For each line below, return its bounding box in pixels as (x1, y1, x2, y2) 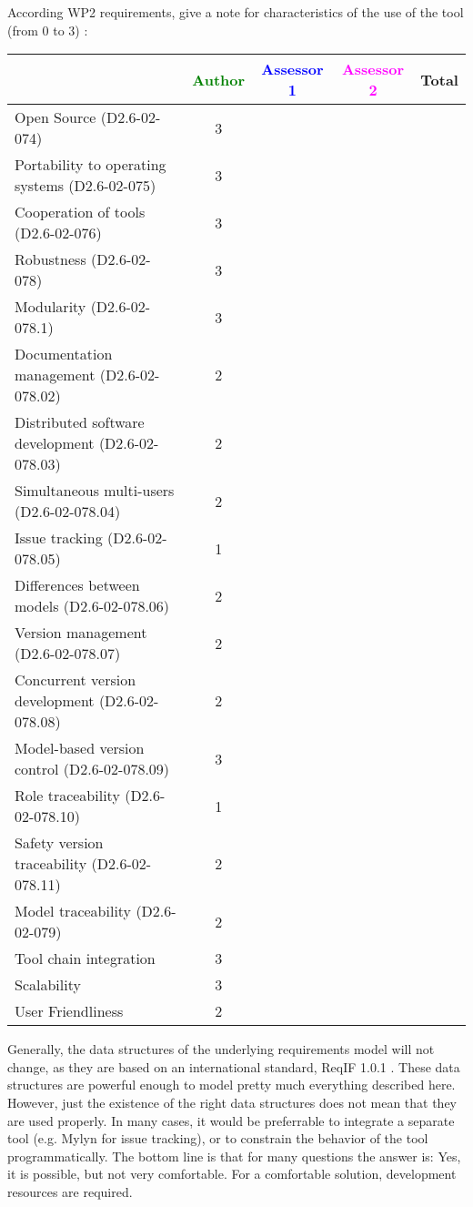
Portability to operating (15, 154, 166, 176)
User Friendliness (15, 1000, 124, 1022)
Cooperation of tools (15, 201, 146, 223)
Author (192, 68, 246, 90)
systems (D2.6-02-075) (15, 175, 156, 197)
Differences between (15, 574, 140, 596)
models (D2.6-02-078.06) (15, 595, 170, 617)
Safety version (15, 832, 104, 854)
